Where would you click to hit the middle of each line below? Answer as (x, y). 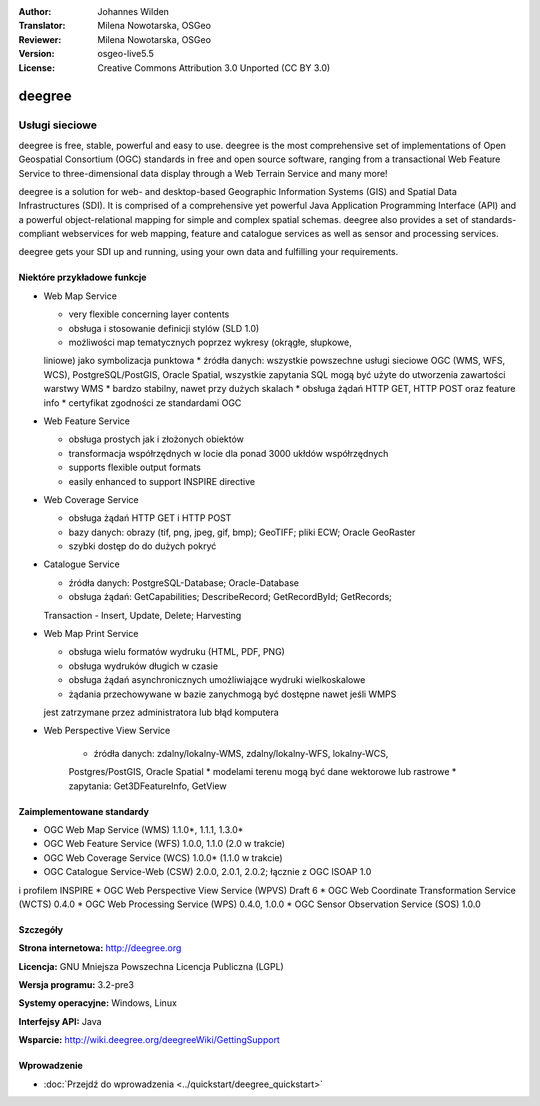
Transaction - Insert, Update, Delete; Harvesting (142, 615)
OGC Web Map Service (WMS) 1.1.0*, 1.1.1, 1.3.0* (143, 829)
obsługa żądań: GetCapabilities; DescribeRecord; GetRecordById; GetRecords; (230, 597)
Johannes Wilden (133, 11)
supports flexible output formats (135, 467)
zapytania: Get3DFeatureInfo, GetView (147, 786)
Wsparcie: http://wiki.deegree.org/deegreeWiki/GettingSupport (149, 1040)
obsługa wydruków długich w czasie (143, 666)
